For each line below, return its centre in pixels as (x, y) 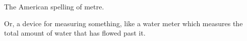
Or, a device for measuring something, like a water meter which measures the (124, 23)
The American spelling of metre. (54, 6)
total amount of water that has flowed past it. (75, 33)
